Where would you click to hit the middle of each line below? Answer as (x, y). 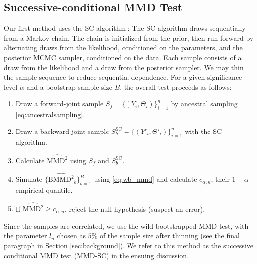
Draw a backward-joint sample (62, 131)
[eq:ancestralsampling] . (50, 114)
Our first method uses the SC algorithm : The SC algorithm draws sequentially (125, 28)
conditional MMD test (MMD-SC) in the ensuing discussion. (97, 255)
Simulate (29, 179)
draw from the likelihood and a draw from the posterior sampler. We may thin (124, 67)
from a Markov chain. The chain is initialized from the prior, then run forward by (129, 38)
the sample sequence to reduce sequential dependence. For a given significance (123, 77)
